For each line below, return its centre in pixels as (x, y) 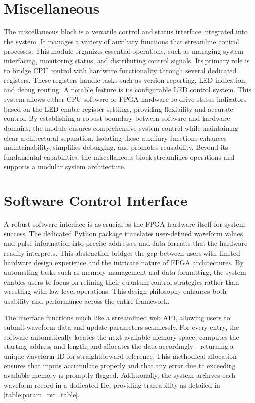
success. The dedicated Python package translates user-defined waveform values (124, 233)
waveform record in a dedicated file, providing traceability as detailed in (112, 385)
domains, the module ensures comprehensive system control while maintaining (121, 128)
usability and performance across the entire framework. (87, 301)
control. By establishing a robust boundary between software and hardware (117, 118)
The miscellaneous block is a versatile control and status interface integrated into (126, 32)
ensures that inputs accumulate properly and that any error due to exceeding (120, 365)
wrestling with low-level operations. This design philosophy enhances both (115, 291)
